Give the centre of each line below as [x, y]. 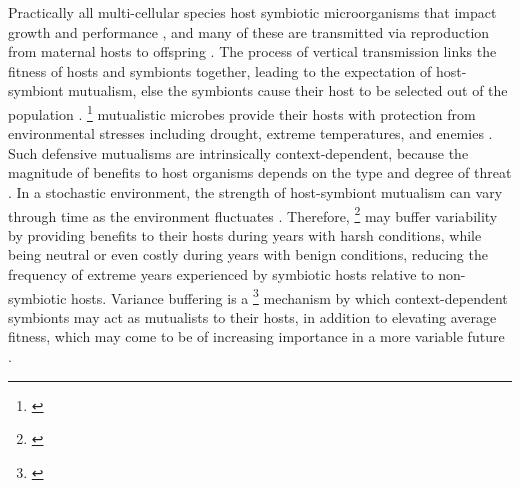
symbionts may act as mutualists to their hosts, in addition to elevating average [252, 316]
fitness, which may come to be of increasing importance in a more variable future [256, 336]
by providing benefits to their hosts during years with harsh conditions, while [245, 234]
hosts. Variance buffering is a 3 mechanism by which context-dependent [289, 296]
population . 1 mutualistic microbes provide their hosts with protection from [242, 112]
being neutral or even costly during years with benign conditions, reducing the [248, 254]
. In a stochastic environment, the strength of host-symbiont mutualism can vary [255, 192]
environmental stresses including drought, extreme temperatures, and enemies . [250, 133]
